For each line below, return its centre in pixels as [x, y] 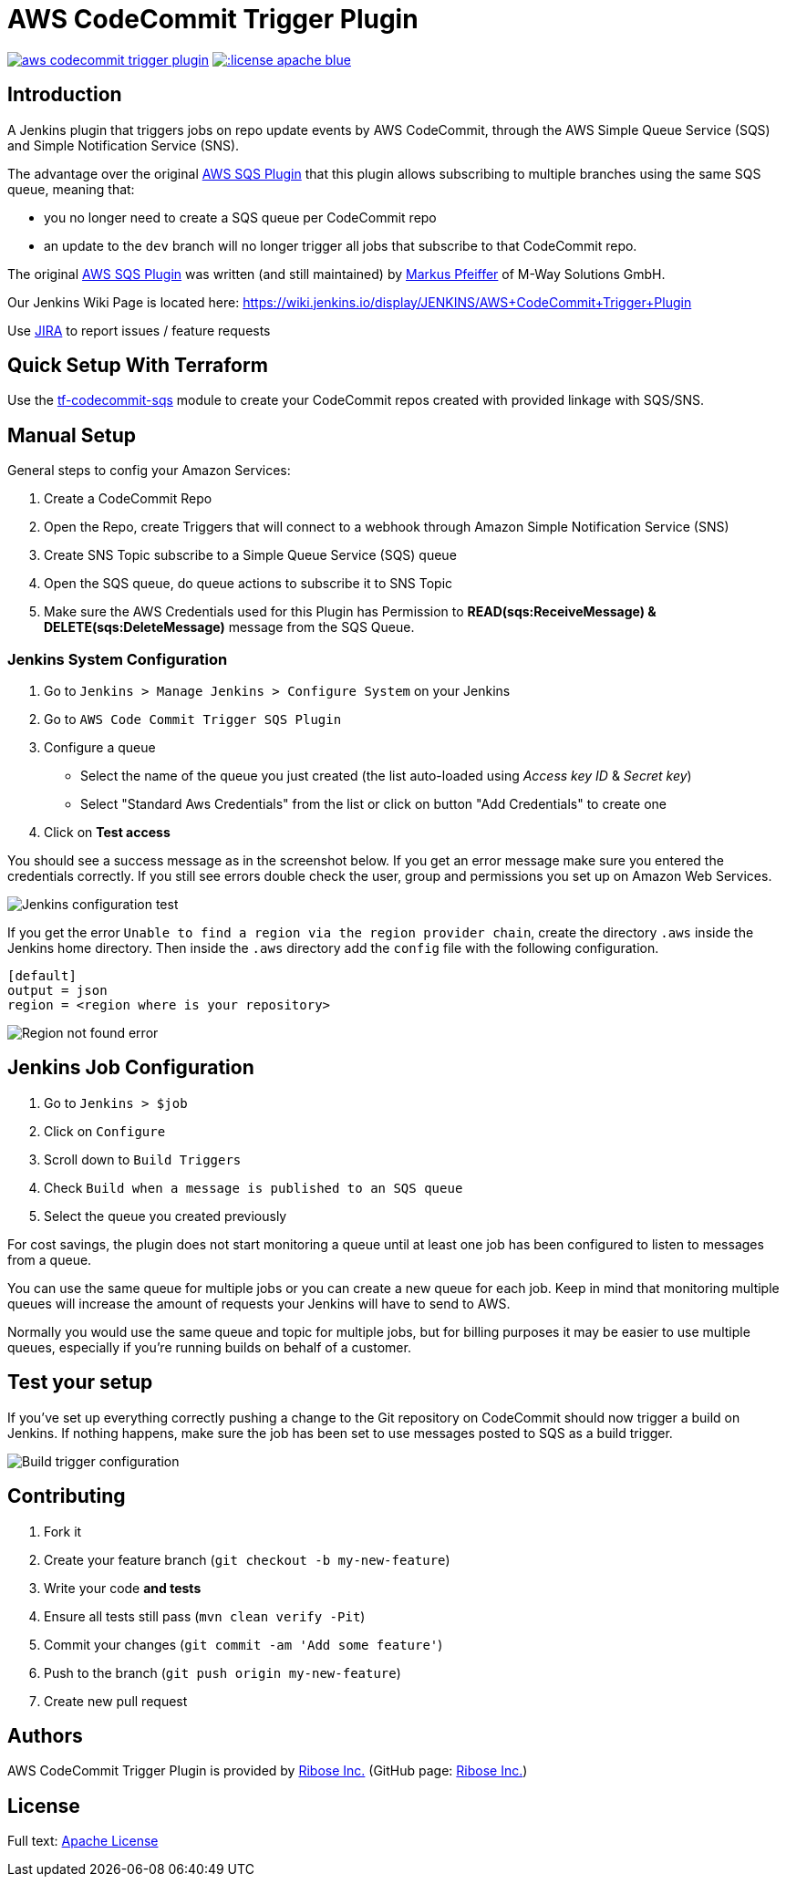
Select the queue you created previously [165, 1216]
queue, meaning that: [71, 189]
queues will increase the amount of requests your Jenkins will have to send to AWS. [259, 1303]
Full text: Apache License [83, 1841]
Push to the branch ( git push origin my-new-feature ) [222, 1672]
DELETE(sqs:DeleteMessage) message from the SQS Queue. [229, 627]
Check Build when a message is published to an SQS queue [253, 1187]
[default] [42, 976]
